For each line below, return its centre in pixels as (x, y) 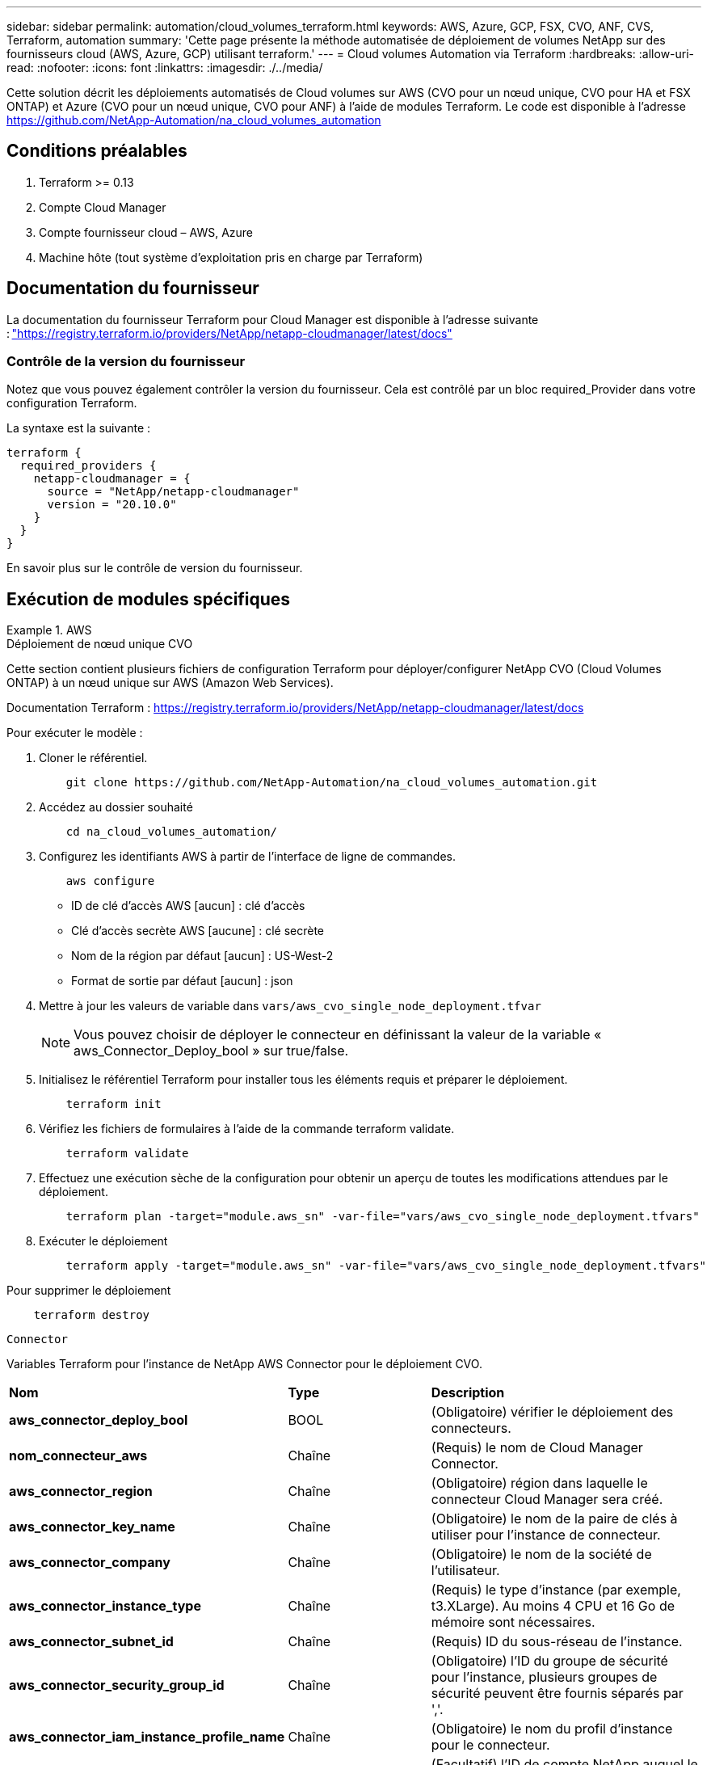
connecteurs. (471, 1428)
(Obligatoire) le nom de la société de (541, 1554)
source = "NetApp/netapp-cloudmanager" (173, 492)
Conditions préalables (97, 151)
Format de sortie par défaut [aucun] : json (182, 981)
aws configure (110, 881)
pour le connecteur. (490, 1745)
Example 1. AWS (49, 630)
